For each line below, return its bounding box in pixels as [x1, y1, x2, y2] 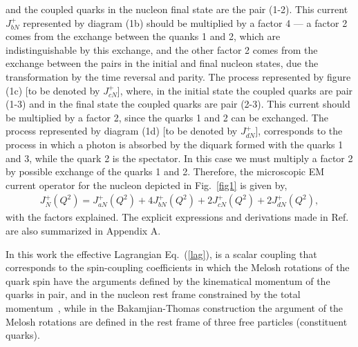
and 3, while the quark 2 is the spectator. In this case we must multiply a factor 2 [6, 150, 353, 165]
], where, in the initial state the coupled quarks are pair [117, 83, 353, 97]
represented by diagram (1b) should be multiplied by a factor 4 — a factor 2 [23, 15, 348, 30]
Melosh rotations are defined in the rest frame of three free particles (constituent [6, 314, 348, 328]
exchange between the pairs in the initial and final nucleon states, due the [6, 56, 319, 70]
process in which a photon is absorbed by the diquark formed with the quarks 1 [6, 137, 343, 151]
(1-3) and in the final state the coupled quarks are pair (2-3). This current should [6, 97, 350, 111]
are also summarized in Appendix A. [6, 223, 161, 237]
